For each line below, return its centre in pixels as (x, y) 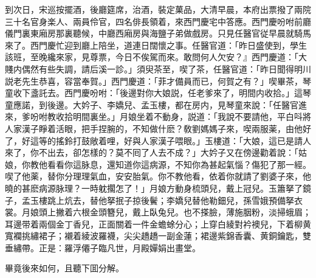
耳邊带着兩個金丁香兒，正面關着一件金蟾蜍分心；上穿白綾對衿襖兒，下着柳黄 (158, 224)
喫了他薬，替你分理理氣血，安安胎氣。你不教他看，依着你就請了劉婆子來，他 (158, 176)
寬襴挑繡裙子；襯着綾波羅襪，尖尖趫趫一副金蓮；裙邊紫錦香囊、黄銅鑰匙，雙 (158, 236)
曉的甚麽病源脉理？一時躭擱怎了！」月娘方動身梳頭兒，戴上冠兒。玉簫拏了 (154, 188)
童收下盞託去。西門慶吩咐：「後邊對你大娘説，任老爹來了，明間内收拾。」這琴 (158, 93)
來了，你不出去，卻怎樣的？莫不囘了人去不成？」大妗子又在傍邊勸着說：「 (152, 152)
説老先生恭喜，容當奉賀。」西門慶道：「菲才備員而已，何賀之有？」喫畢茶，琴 (158, 81)
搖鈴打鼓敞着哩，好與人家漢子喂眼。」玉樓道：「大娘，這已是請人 (183, 140)
